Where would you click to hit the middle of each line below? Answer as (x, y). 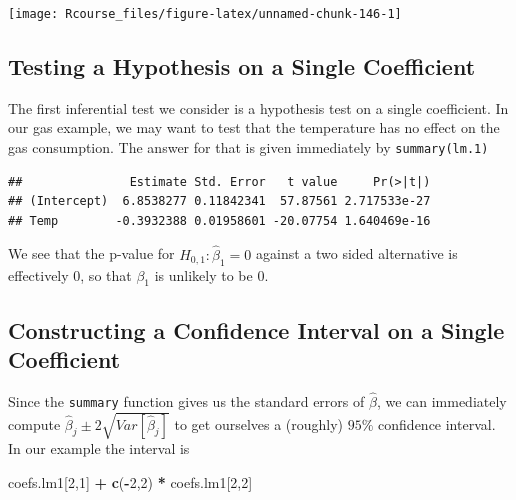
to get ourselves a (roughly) (259, 423)
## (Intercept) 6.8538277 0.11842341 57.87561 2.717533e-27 (219, 201)
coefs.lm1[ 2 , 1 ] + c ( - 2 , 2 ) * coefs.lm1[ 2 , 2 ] (130, 481)
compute (34, 423)
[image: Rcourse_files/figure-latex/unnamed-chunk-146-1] (205, 14)
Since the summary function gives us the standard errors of (186, 401)
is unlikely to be (203, 274)
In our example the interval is (99, 448)
